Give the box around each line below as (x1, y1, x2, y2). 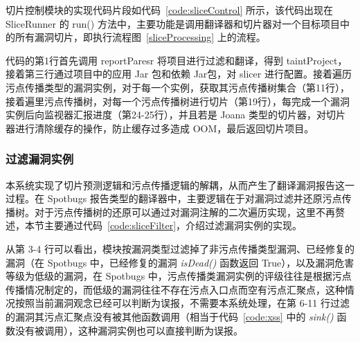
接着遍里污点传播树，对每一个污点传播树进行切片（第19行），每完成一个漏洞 (6, 93, 350, 108)
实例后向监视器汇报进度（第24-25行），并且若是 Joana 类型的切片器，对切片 (6, 107, 345, 122)
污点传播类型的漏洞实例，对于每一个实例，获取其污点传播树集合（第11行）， (6, 80, 350, 94)
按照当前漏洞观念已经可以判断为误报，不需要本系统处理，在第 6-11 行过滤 (15, 296, 350, 310)
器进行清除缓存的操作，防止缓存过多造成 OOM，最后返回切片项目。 (6, 120, 314, 135)
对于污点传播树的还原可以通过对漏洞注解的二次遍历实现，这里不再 (34, 204, 335, 219)
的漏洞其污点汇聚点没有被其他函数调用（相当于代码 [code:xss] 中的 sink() (6, 309, 334, 323)
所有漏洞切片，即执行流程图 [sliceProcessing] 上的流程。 (15, 30, 266, 44)
